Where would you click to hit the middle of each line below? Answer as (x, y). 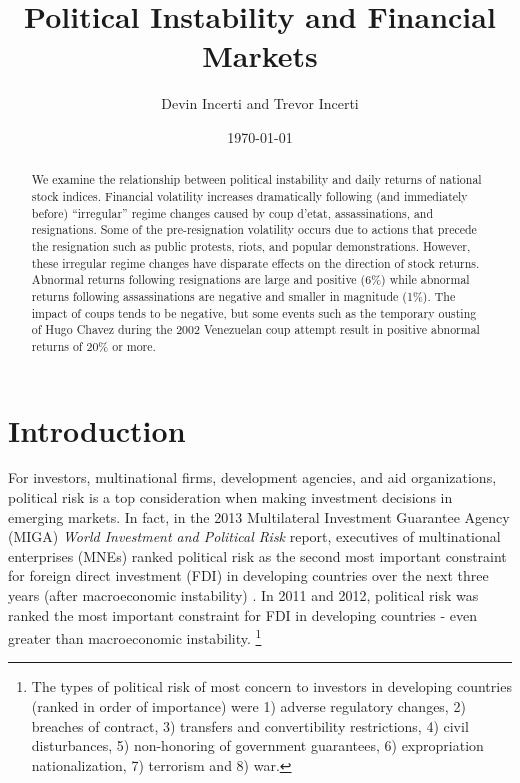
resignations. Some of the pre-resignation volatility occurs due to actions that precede (254, 229)
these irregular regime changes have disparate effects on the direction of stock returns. (255, 262)
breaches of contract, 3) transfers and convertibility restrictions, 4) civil (250, 725)
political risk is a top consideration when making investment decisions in (230, 497)
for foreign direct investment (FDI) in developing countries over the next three (248, 575)
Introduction (97, 429)
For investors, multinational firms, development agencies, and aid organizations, (252, 477)
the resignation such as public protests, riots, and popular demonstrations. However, (251, 245)
